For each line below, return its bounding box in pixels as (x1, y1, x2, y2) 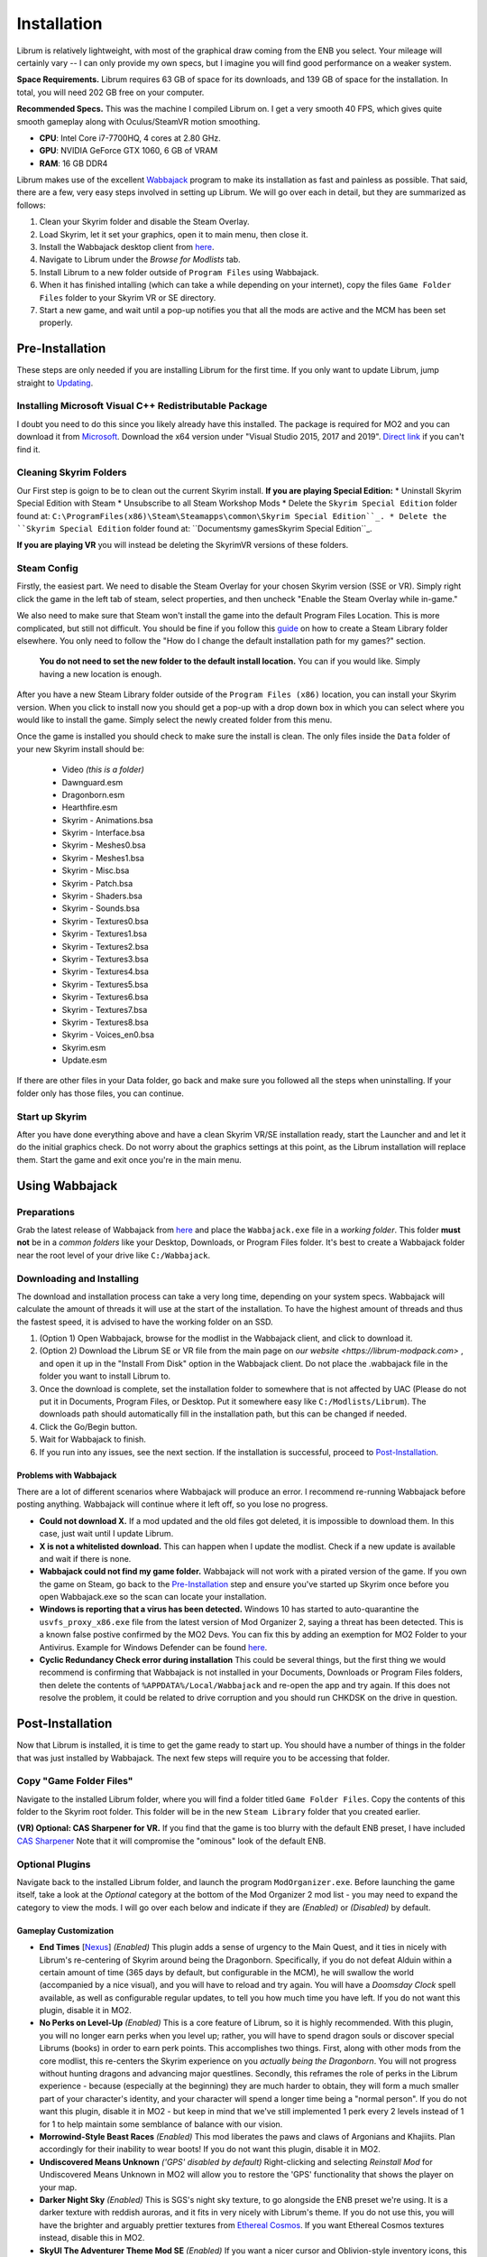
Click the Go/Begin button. (39, 1421, 138, 1432)
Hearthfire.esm (61, 802, 118, 813)
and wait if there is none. (39, 1553, 132, 1564)
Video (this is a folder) (61, 764, 144, 776)
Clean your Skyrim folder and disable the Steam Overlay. (39, 217, 250, 228)
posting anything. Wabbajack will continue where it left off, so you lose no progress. (16, 1499, 328, 1509)
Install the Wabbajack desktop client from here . (39, 242, 215, 253)
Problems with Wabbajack (16, 1470, 117, 1481)
